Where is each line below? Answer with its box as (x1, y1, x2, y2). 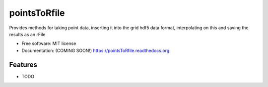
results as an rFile (9, 31, 46, 37)
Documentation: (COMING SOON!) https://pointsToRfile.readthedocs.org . (21, 47, 171, 53)
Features (9, 60, 37, 69)
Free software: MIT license (21, 41, 76, 46)
